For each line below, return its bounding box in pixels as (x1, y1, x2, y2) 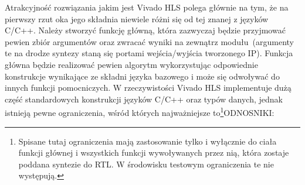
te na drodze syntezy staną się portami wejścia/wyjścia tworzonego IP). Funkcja (5, 47, 293, 59)
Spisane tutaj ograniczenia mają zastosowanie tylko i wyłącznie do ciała (18, 135, 277, 147)
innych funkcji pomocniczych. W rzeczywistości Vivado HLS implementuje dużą (5, 81, 292, 94)
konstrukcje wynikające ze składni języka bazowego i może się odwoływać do (5, 70, 280, 82)
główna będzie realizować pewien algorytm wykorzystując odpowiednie (5, 58, 258, 70)
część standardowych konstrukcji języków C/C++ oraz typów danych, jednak (5, 92, 283, 105)
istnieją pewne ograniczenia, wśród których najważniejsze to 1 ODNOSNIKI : (5, 105, 274, 118)
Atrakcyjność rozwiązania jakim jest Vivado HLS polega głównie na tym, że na (5, 1, 289, 13)
